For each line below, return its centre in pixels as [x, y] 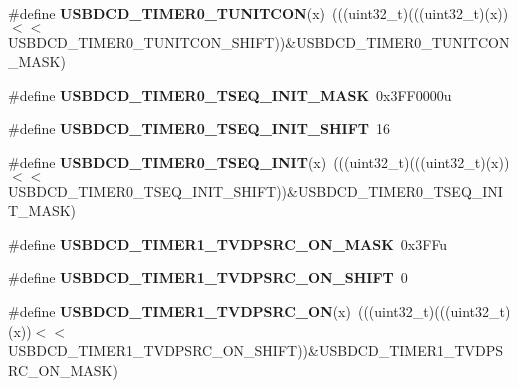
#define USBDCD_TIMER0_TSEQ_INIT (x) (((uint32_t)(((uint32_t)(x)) [259, 161]
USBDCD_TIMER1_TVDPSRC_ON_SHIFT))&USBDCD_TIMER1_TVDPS [256, 350]
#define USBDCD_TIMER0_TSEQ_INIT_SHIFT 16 [199, 128]
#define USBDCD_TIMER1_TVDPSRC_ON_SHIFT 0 [208, 277]
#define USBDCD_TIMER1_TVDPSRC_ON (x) [179, 310]
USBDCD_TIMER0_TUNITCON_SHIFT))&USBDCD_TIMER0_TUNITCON [259, 41]
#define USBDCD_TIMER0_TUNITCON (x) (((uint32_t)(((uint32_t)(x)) [258, 13]
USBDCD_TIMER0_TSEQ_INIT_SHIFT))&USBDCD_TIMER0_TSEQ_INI [255, 190]
